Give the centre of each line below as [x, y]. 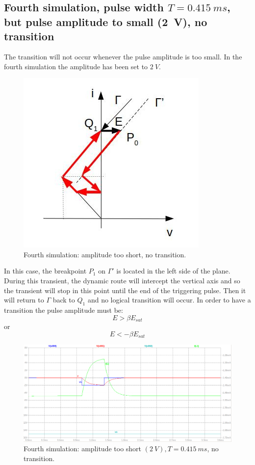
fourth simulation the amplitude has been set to [76, 66]
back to [64, 300]
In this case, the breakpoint [45, 271]
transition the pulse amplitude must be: [64, 310]
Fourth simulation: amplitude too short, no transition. [105, 254]
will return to [24, 300]
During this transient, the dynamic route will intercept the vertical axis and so [122, 280]
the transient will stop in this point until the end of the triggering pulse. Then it [125, 290]
